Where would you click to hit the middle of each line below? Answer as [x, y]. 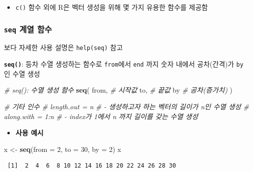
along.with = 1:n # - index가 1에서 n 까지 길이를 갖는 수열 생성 [101, 116]
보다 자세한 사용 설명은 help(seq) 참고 [63, 47]
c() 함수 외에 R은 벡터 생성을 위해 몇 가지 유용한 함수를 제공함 [112, 7]
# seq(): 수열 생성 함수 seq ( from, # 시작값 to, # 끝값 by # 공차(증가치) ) [118, 90]
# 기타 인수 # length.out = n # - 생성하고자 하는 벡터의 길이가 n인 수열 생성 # [126, 106]
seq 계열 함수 [28, 29]
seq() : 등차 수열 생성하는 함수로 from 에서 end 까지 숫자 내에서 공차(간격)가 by [124, 64]
